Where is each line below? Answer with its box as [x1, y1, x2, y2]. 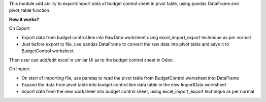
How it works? [9, 16, 39, 22]
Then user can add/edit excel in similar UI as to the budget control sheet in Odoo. [9, 57, 174, 63]
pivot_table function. [9, 7, 51, 13]
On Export [9, 25, 30, 31]
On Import [9, 66, 30, 72]
